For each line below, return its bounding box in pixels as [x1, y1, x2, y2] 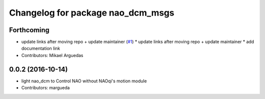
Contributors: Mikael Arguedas [21, 52, 83, 58]
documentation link [21, 45, 60, 51]
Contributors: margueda [21, 85, 70, 91]
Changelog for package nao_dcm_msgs [9, 7, 174, 18]
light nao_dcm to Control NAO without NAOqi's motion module [21, 78, 147, 84]
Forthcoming [9, 26, 50, 34]
